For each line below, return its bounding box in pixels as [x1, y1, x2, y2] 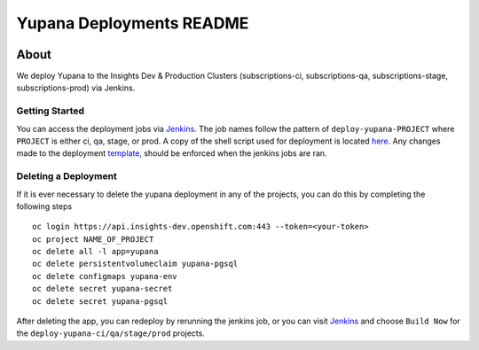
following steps [16, 200, 73, 212]
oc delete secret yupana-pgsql [32, 296, 169, 306]
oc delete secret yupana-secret [32, 284, 173, 294]
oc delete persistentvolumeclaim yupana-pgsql [32, 259, 239, 269]
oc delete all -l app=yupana [32, 246, 159, 257]
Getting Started [16, 105, 84, 117]
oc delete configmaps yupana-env [32, 271, 177, 281]
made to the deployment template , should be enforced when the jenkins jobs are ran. [16, 148, 327, 159]
